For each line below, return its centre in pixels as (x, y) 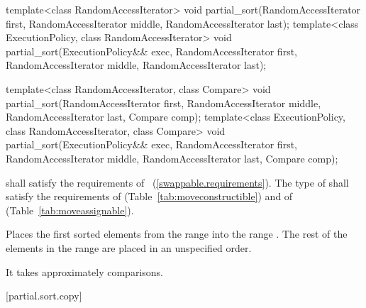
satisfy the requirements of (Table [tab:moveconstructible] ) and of (149, 196)
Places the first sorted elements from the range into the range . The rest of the (177, 234)
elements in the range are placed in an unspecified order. (129, 247)
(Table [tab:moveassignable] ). (70, 210)
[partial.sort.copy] (44, 296)
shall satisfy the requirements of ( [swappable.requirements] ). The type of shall (177, 182)
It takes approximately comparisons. (84, 271)
